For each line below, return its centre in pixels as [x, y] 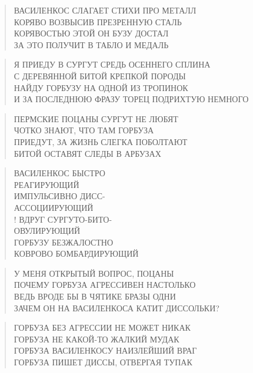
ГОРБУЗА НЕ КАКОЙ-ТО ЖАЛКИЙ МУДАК [96, 339]
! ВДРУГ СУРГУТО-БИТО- [63, 219]
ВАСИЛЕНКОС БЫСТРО [59, 173]
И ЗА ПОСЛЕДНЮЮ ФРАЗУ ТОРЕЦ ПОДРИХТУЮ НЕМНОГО [131, 99]
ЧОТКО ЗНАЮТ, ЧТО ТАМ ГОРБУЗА [84, 130]
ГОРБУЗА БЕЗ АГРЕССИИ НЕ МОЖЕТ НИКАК [102, 327]
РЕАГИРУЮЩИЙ [46, 184]
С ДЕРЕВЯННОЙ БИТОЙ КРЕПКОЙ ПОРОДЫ [100, 75]
